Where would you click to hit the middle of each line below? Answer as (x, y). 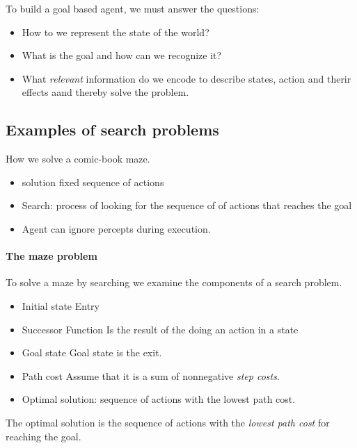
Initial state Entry (61, 305)
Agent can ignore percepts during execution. (116, 228)
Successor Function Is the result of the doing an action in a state (160, 329)
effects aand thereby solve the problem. (105, 92)
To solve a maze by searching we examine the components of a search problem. (174, 282)
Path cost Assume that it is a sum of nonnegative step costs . (151, 375)
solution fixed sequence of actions (93, 182)
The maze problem (51, 256)
